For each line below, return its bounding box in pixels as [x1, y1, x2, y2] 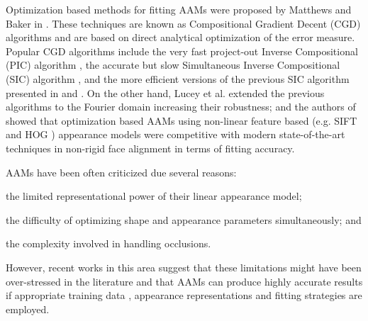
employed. [6, 301, 50, 316]
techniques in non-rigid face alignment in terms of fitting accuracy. [6, 140, 295, 155]
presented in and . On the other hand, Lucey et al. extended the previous [6, 85, 325, 100]
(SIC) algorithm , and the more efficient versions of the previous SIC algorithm [6, 71, 350, 86]
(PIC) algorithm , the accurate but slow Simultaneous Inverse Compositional [6, 57, 340, 72]
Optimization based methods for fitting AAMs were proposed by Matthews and [6, 2, 352, 16]
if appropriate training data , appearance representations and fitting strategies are [6, 288, 362, 303]
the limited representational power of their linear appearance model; [6, 188, 302, 203]
